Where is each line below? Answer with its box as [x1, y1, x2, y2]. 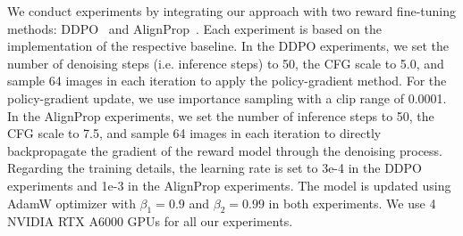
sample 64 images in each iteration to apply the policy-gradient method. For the [7, 71, 447, 90]
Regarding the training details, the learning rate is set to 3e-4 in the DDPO [7, 159, 422, 177]
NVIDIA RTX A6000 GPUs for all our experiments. [7, 212, 293, 231]
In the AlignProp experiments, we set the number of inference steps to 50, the [7, 106, 434, 125]
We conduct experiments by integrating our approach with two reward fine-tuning [7, 2, 457, 20]
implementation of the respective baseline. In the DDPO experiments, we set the [7, 37, 450, 55]
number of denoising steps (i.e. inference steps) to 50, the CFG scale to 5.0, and [7, 53, 444, 72]
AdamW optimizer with [7, 193, 136, 212]
